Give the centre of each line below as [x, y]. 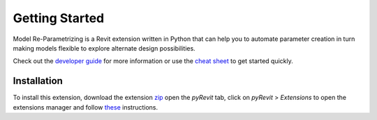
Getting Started [59, 18]
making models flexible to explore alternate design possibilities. [104, 48]
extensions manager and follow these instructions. [86, 107]
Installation [38, 81]
